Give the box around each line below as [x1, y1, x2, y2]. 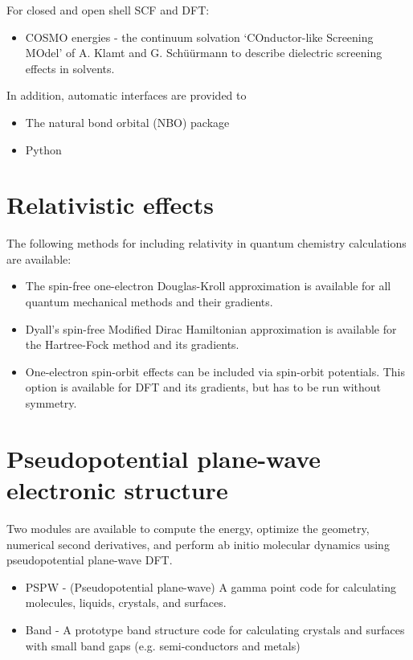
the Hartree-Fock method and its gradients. [25, 336, 239, 353]
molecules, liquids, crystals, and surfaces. [25, 594, 227, 611]
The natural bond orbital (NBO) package [25, 113, 230, 130]
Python [25, 141, 62, 158]
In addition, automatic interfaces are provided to [6, 87, 247, 104]
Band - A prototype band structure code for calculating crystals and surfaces [25, 621, 405, 637]
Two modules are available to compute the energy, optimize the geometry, [6, 519, 370, 536]
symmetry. [25, 395, 77, 412]
